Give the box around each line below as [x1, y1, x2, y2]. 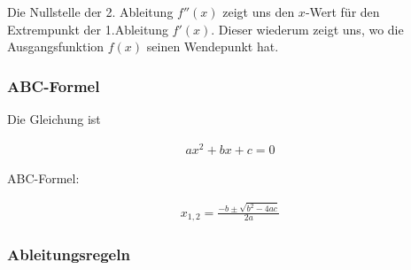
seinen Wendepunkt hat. [146, 37, 279, 56]
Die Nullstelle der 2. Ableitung [7, 3, 174, 20]
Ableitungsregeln [7, 243, 130, 266]
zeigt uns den [222, 3, 295, 20]
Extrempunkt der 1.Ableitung [7, 19, 168, 38]
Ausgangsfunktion [7, 37, 105, 56]
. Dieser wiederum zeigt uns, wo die [211, 19, 404, 38]
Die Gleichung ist [7, 110, 101, 127]
